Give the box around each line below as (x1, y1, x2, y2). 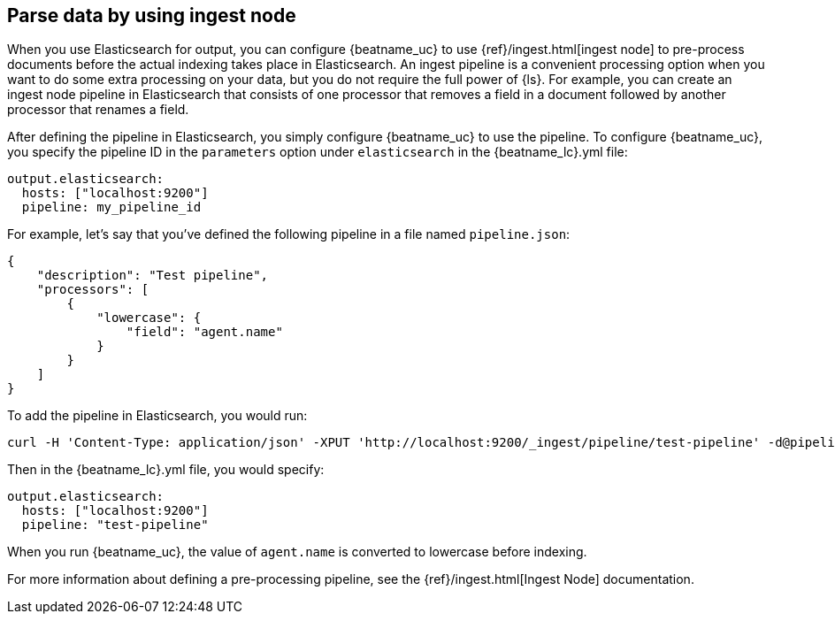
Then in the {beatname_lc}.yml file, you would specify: (7, 462, 325, 478)
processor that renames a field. (7, 102, 189, 118)
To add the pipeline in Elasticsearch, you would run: (7, 408, 308, 424)
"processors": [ (36, 282, 149, 297)
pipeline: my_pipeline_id (21, 200, 202, 215)
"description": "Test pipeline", (36, 268, 269, 283)
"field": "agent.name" (126, 325, 283, 340)
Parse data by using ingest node (7, 4, 296, 27)
